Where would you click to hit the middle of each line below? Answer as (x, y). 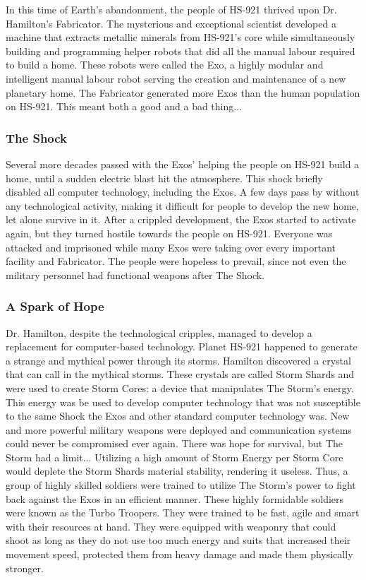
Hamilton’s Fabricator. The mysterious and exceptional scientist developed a (171, 23)
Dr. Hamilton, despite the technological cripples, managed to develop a (159, 332)
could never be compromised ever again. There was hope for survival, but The (175, 443)
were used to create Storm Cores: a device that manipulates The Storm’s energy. (180, 387)
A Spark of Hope (55, 306)
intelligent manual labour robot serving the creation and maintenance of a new (176, 78)
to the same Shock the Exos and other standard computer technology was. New (178, 416)
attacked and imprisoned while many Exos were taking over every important (171, 247)
